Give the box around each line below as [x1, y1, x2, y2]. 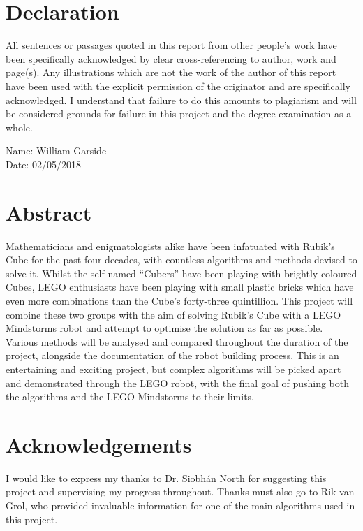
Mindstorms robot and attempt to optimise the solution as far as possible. [6, 321, 323, 335]
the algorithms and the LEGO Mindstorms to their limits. [6, 389, 254, 404]
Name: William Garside [6, 143, 107, 158]
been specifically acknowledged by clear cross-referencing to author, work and [6, 51, 336, 66]
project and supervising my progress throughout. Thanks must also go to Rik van [6, 484, 355, 499]
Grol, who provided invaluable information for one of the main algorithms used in [6, 498, 355, 513]
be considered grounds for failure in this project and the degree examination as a [6, 106, 352, 121]
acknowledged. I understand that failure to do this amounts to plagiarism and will [6, 92, 357, 107]
